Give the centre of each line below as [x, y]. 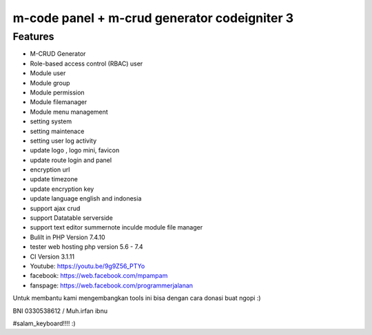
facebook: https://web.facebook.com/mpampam [99, 276]
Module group [50, 83]
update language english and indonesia [86, 199]
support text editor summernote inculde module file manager [116, 227]
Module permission [58, 92]
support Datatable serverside [71, 218]
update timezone [54, 179]
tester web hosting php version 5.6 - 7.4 [87, 247]
